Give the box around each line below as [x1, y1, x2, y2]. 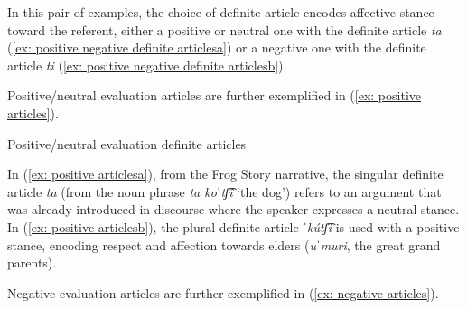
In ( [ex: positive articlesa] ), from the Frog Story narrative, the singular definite [7, 164, 444, 183]
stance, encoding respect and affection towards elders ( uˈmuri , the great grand [7, 235, 441, 254]
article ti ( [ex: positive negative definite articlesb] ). [7, 55, 287, 74]
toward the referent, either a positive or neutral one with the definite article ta [7, 20, 442, 39]
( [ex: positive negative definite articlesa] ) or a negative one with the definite [7, 38, 426, 57]
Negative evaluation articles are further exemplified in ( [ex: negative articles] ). [7, 283, 439, 302]
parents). [7, 253, 57, 272]
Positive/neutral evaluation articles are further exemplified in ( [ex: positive [7, 86, 421, 105]
